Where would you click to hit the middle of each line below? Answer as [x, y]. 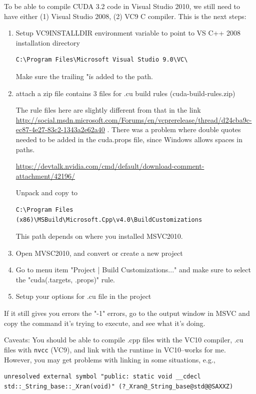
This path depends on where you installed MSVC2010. [99, 236]
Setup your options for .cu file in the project [83, 296]
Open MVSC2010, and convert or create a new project [99, 253]
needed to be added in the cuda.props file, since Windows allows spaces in [129, 139]
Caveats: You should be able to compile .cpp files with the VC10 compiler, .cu [124, 340]
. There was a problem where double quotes [174, 129]
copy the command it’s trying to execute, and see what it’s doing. [105, 323]
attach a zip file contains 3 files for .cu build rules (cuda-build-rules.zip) [125, 93]
